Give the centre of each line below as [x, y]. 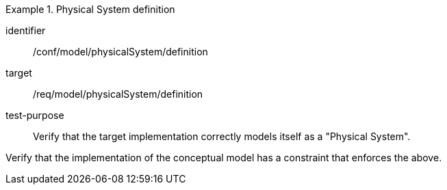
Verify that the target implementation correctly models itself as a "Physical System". [222, 136]
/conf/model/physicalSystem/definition [120, 52]
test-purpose [35, 115]
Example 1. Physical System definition [90, 9]
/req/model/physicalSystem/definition [118, 94]
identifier [26, 30]
